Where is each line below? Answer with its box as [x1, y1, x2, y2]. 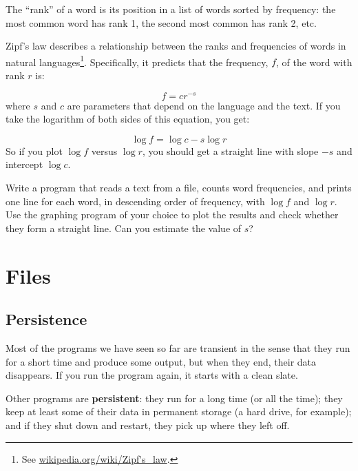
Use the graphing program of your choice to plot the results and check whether [6, 207, 339, 222]
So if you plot [6, 143, 63, 158]
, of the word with [276, 54, 352, 69]
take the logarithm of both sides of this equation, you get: [6, 112, 250, 126]
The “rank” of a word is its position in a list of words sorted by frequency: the [6, 2, 336, 16]
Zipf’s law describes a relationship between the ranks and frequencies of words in [6, 39, 346, 53]
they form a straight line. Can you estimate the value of [6, 220, 242, 235]
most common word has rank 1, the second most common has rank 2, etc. [6, 15, 317, 30]
